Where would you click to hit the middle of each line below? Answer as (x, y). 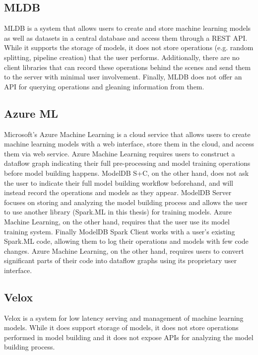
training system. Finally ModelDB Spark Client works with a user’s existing (120, 231)
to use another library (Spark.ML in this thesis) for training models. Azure (118, 212)
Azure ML (31, 113)
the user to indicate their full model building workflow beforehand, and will (119, 182)
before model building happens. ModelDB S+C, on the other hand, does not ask (127, 173)
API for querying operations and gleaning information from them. (104, 86)
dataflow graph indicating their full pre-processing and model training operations (127, 163)
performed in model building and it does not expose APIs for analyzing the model (129, 337)
